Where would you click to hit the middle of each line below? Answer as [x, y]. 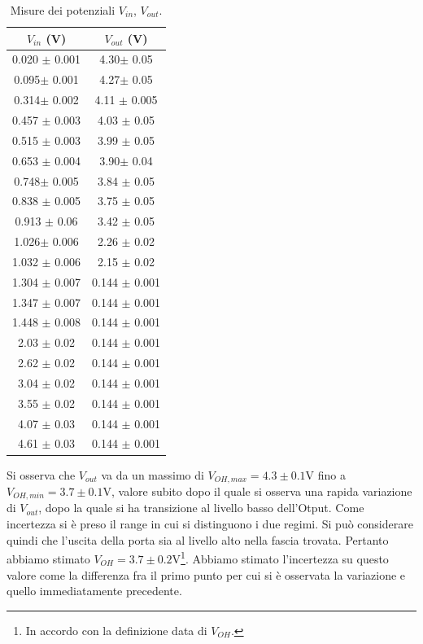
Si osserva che [41, 474]
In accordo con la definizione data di [116, 630]
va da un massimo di [153, 474]
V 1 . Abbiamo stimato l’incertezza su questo [280, 557]
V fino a [325, 474]
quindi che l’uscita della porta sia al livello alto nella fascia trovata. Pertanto [198, 539]
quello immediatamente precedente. [94, 591]
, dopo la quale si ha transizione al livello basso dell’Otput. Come [201, 508]
